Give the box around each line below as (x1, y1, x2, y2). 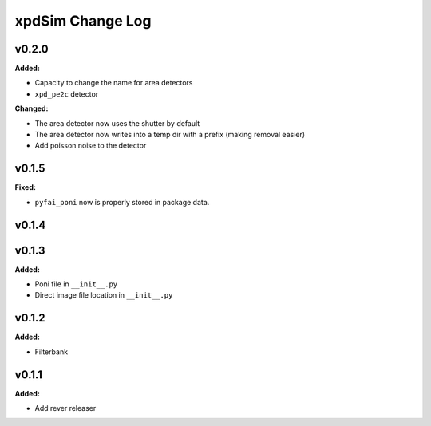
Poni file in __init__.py (34, 279, 118, 289)
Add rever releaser (34, 404, 97, 412)
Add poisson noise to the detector (34, 140, 147, 151)
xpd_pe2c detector (34, 89, 99, 99)
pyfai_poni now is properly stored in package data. (34, 197, 210, 207)
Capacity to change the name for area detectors (34, 78, 193, 88)
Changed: (14, 104, 49, 113)
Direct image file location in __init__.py (34, 290, 173, 300)
